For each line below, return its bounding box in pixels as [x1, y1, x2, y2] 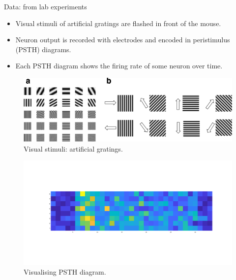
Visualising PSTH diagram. [24, 267, 106, 277]
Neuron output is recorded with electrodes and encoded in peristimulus [15, 34, 230, 45]
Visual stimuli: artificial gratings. [24, 143, 123, 154]
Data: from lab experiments [4, 1, 87, 11]
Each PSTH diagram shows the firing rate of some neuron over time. [15, 61, 223, 71]
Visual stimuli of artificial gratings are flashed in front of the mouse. [15, 18, 221, 28]
